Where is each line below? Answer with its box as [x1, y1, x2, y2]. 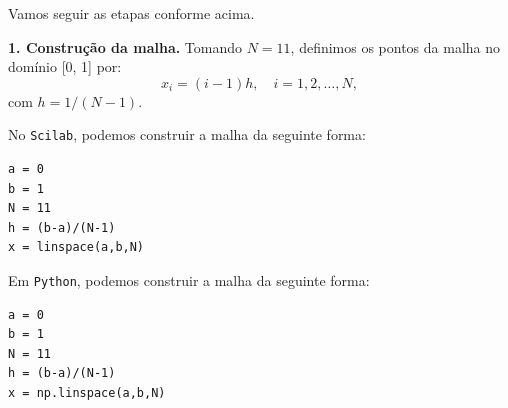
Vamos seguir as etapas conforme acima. [8, 3, 255, 23]
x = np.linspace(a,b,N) [8, 386, 166, 401]
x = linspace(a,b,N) [8, 240, 145, 255]
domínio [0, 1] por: [8, 56, 122, 77]
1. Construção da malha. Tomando [8, 36, 243, 57]
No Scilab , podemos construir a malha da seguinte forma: [8, 124, 366, 145]
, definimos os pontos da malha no [290, 36, 501, 57]
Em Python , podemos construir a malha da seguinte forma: [8, 270, 370, 290]
